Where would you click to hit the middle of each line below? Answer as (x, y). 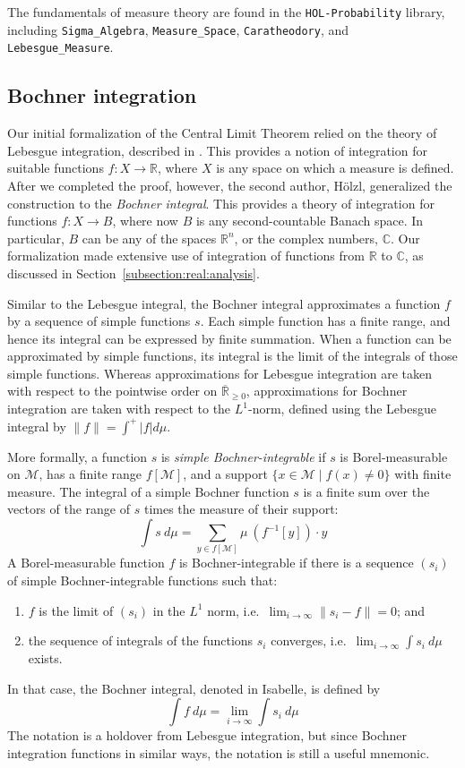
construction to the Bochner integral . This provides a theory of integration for (221, 203)
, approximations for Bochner (327, 391)
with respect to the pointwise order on (112, 391)
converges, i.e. (309, 640)
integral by (37, 426)
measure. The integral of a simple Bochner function (148, 491)
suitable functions (56, 168)
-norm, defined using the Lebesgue (342, 409)
